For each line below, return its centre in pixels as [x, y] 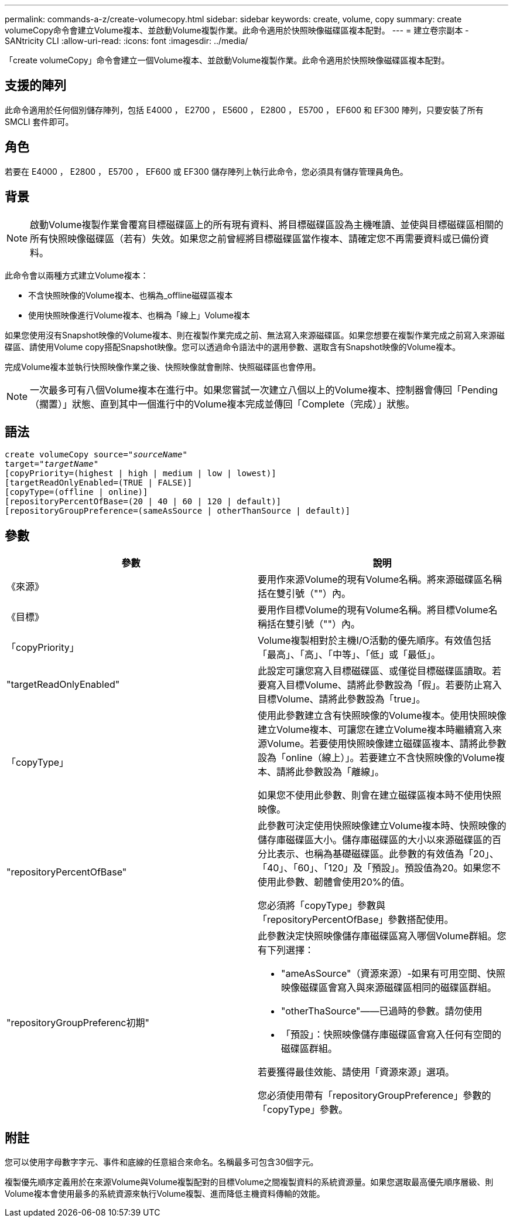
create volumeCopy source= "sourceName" [96, 455]
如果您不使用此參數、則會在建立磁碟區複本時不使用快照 [380, 795]
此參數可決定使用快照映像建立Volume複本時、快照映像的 [382, 826]
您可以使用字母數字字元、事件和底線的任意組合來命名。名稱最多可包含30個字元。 [162, 1162]
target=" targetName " [52, 464]
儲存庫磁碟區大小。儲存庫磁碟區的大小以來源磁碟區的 [375, 840]
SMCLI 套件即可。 [39, 121]
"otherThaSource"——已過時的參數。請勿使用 [382, 1011]
